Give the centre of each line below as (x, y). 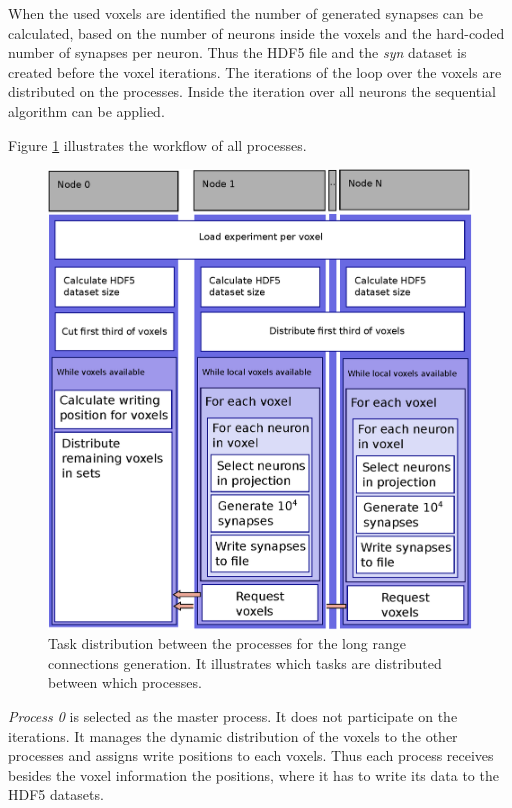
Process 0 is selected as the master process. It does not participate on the (233, 715)
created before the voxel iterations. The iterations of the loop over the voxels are (255, 71)
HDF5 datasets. (56, 794)
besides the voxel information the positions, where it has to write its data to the (253, 774)
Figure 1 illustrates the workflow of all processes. (157, 144)
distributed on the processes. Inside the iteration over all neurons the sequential (252, 91)
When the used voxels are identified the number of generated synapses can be (245, 13)
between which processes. (125, 682)
